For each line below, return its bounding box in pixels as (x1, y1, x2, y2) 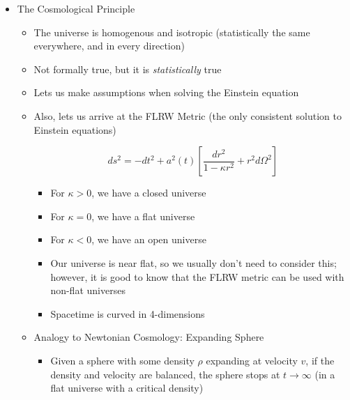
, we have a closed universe (91, 185, 206, 200)
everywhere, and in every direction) (33, 38, 185, 53)
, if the (305, 353, 335, 367)
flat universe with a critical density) (50, 380, 204, 395)
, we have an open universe (91, 232, 206, 247)
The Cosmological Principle (17, 1, 135, 15)
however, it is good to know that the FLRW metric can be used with (50, 269, 344, 284)
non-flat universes (50, 283, 125, 298)
